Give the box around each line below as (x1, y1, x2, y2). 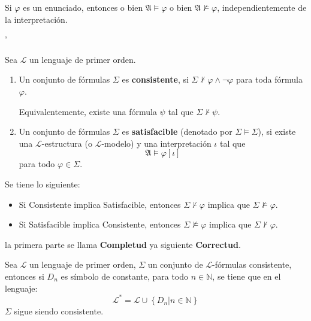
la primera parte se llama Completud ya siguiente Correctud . (5, 238, 241, 250)
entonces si (5, 269, 44, 282)
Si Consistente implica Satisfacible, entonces (19, 198, 181, 210)
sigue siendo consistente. (14, 304, 104, 317)
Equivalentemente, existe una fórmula (19, 105, 157, 117)
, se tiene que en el (212, 269, 281, 282)
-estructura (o (41, 137, 92, 149)
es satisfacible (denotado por (122, 125, 233, 138)
